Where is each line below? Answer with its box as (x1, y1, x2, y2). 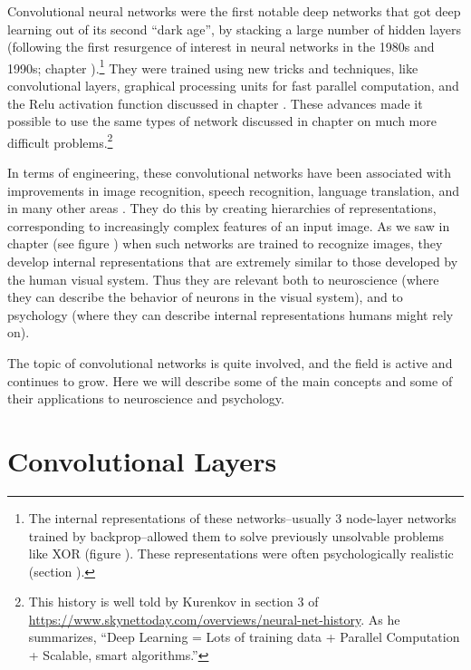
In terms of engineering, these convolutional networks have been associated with (7, 163, 452, 182)
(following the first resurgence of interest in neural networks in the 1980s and (7, 37, 435, 56)
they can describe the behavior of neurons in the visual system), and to (7, 287, 403, 306)
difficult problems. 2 (7, 130, 113, 151)
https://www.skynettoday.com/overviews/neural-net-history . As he (28, 609, 400, 628)
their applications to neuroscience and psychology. (7, 389, 284, 408)
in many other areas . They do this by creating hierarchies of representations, (7, 199, 437, 218)
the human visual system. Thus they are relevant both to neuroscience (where (7, 269, 439, 288)
